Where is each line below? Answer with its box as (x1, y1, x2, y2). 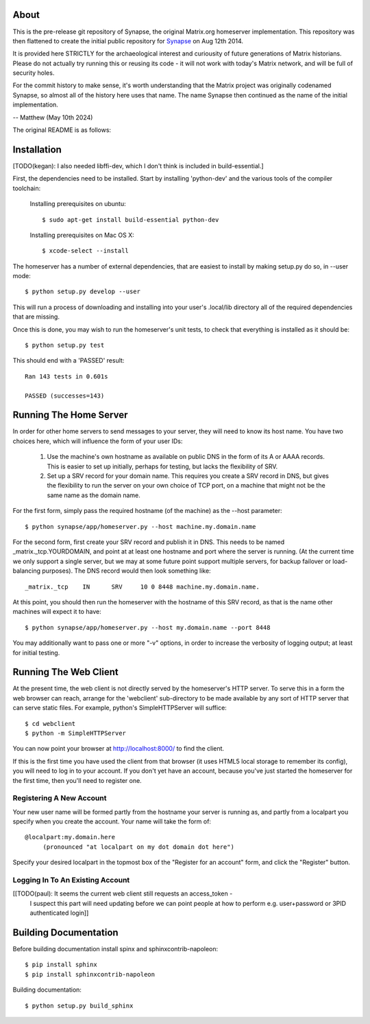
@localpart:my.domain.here (25, 833, 116, 841)
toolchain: (12, 184, 41, 192)
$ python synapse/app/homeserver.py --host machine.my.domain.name (25, 523, 256, 530)
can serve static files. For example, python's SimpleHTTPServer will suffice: (12, 704, 227, 712)
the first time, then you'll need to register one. (12, 776, 142, 784)
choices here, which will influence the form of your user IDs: (12, 437, 183, 445)
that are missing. (12, 312, 60, 321)
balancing (12, 567, 41, 575)
